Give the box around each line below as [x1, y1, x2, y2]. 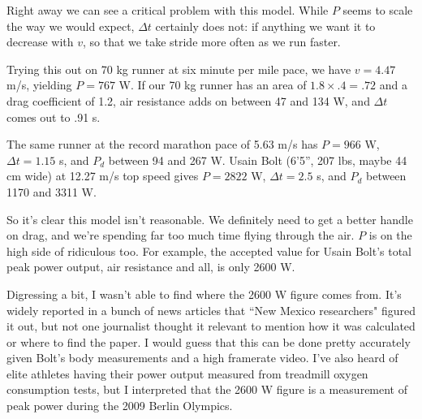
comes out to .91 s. [6, 108, 101, 125]
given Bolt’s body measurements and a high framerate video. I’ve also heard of [6, 349, 398, 366]
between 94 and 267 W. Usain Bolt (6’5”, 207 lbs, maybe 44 [108, 151, 407, 168]
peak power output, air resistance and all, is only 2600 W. [6, 258, 295, 275]
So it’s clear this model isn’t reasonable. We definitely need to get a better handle [6, 210, 413, 227]
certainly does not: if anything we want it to [155, 17, 376, 34]
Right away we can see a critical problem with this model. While [6, 2, 329, 18]
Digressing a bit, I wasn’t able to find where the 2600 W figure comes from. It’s [6, 285, 402, 302]
